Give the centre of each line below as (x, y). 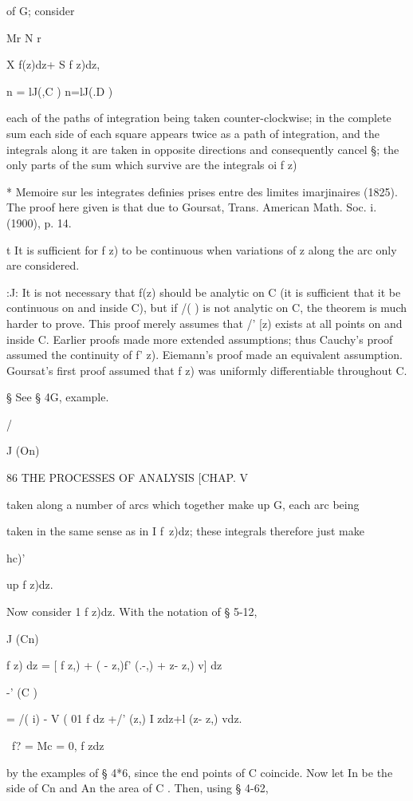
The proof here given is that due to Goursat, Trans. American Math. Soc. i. (192, 207)
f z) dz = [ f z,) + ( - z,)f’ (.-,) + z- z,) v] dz (114, 665)
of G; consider (41, 10)
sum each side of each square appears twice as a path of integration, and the (193, 133)
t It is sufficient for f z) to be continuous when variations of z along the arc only (202, 249)
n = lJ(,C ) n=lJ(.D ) (60, 91)
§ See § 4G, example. (58, 397)
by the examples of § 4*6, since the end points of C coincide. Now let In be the (200, 772)
